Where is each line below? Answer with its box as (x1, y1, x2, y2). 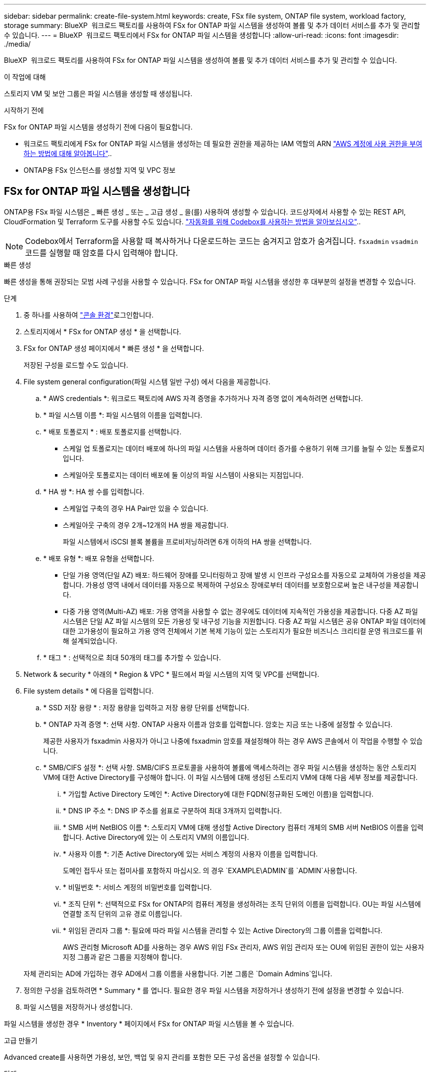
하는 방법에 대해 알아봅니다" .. (24, 149, 112, 158)
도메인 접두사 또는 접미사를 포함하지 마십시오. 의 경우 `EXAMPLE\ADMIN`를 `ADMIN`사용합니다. (63, 866, 357, 875)
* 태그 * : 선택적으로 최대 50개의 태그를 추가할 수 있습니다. (43, 653, 221, 662)
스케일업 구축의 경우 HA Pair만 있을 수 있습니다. (63, 504, 209, 512)
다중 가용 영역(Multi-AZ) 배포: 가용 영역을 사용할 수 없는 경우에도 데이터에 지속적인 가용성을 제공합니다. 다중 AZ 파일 (63, 607, 418, 616)
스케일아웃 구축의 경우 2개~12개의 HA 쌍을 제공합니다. (63, 520, 229, 529)
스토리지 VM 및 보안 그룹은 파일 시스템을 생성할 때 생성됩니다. (4, 89, 192, 98)
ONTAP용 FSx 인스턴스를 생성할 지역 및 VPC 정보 (24, 166, 176, 174)
